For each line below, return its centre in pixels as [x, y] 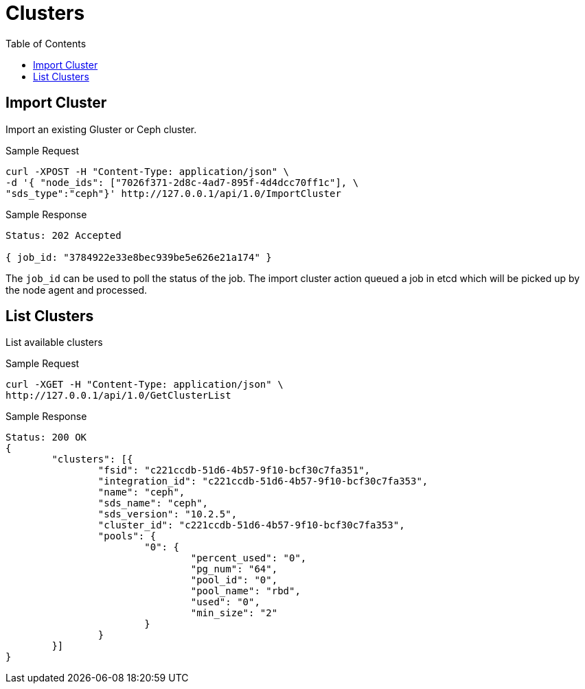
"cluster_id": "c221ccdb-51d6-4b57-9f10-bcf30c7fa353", [251, 525]
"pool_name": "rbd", [245, 591]
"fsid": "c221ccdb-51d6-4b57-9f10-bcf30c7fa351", [234, 470]
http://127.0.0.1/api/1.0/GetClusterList [118, 396]
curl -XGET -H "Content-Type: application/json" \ [145, 385]
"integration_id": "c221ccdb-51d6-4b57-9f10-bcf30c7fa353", [263, 481]
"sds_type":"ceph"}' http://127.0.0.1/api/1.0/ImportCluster [173, 193]
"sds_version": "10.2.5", [168, 514]
